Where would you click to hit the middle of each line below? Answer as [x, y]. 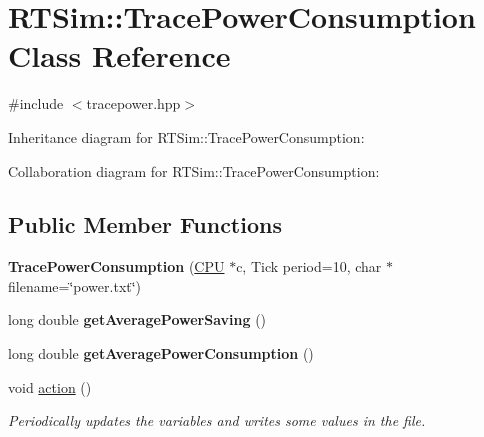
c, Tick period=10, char [309, 266]
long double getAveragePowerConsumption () [161, 353]
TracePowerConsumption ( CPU [116, 266]
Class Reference [119, 55]
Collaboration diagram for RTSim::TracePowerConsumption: [194, 170]
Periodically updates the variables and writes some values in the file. [217, 420]
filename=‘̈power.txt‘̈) [75, 285]
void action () [50, 386]
